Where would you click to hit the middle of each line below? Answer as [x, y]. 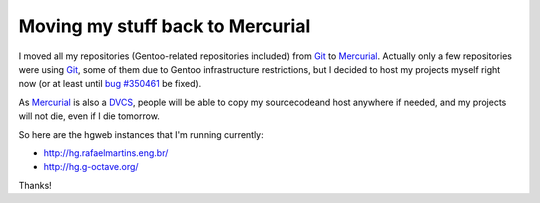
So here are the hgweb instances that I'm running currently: [141, 134]
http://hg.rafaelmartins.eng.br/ [106, 152]
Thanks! [35, 185]
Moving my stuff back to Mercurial [164, 26]
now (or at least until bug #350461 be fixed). [110, 84]
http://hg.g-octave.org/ [91, 167]
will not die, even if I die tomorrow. [89, 116]
